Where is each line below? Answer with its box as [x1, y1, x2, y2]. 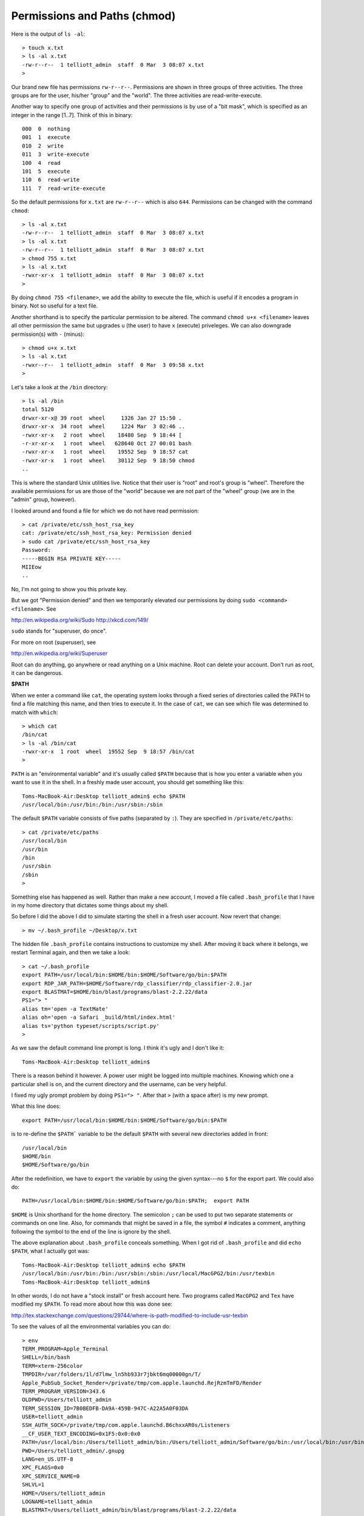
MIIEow [22, 564, 42, 571]
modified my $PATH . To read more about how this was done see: [11, 1301, 173, 1308]
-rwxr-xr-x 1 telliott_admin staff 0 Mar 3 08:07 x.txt [22, 272, 204, 279]
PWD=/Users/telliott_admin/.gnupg [22, 1447, 124, 1454]
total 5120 [22, 406, 55, 413]
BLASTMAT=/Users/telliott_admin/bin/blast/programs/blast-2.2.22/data [22, 1507, 237, 1514]
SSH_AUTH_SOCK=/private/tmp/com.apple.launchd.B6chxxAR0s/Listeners [22, 1422, 230, 1429]
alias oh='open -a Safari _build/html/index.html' [22, 1014, 176, 1021]
